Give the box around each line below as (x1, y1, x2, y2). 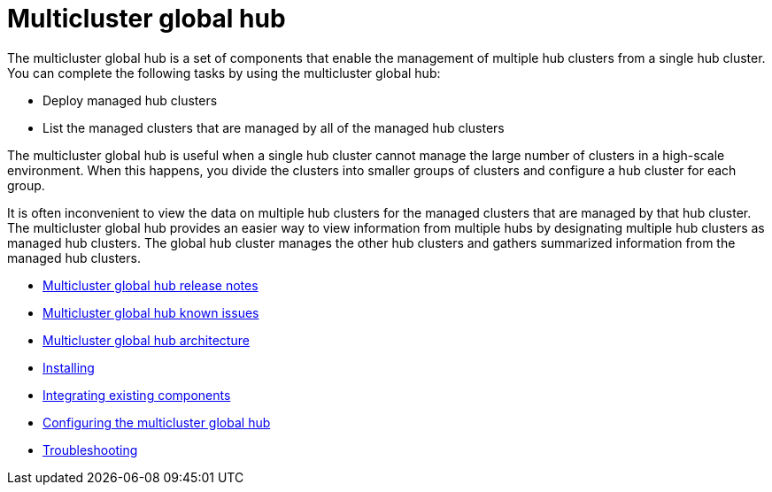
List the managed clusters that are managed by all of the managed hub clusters (42, 119, 505, 135)
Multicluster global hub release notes (42, 277, 259, 293)
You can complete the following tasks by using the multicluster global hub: (7, 65, 441, 81)
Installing (42, 359, 95, 375)
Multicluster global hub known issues (42, 304, 259, 320)
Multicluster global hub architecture (42, 332, 250, 348)
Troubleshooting (42, 442, 138, 457)
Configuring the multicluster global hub (42, 414, 271, 430)
